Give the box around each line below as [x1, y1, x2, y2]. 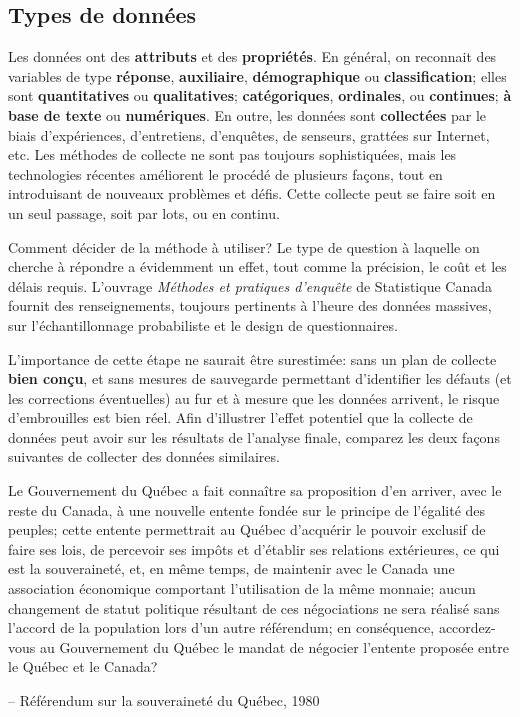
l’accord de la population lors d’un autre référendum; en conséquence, [8, 617, 435, 638]
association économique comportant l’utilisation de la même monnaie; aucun [8, 578, 476, 599]
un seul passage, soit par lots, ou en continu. [8, 202, 280, 223]
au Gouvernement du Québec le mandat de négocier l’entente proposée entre [39, 636, 509, 657]
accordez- [438, 617, 496, 638]
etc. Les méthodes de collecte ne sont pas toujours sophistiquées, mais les [8, 144, 457, 165]
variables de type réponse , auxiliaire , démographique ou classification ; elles [8, 65, 507, 86]
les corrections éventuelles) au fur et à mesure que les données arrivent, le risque [8, 387, 500, 408]
